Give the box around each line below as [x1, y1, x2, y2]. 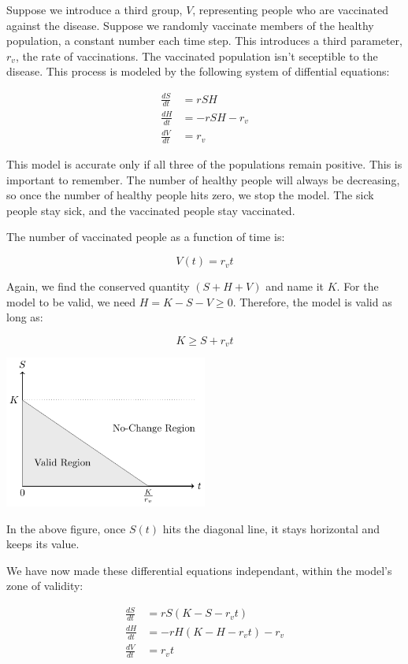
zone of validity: [6, 577, 83, 594]
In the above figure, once [6, 520, 126, 536]
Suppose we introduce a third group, [6, 2, 183, 17]
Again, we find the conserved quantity [6, 278, 190, 295]
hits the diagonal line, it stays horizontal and [162, 520, 380, 536]
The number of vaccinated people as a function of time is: [6, 228, 285, 245]
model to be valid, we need [6, 293, 136, 310]
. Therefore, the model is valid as [232, 293, 392, 310]
